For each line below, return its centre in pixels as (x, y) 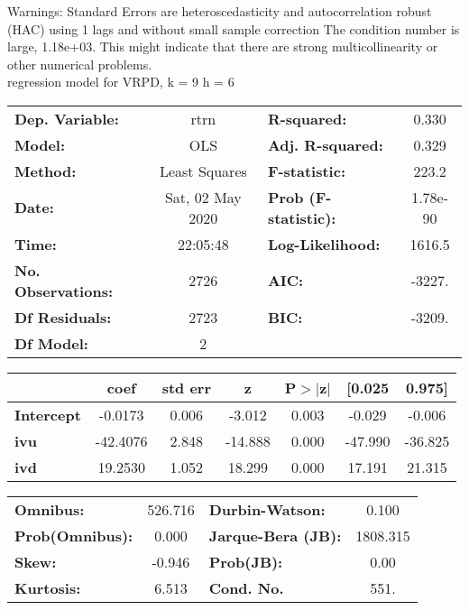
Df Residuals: (63, 317)
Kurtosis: (48, 587)
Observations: (64, 291)
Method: (46, 171)
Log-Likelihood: (324, 244)
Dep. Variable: (67, 118)
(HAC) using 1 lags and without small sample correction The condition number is (234, 28)
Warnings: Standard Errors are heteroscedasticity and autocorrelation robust (220, 11)
